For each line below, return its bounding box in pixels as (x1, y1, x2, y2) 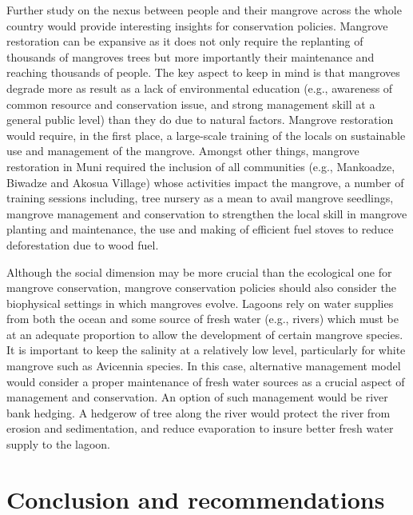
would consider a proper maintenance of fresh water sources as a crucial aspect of (6, 373, 405, 389)
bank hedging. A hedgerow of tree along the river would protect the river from (6, 404, 391, 421)
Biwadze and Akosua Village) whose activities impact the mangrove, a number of (6, 174, 404, 190)
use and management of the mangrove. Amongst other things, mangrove (6, 142, 359, 159)
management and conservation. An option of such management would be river (6, 389, 388, 405)
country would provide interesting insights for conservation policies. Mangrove (6, 17, 388, 34)
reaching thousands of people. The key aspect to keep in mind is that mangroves (6, 64, 400, 81)
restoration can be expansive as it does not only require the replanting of (6, 33, 363, 50)
